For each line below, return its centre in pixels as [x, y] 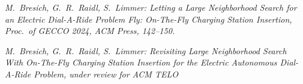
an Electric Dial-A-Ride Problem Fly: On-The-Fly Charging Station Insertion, [148, 19]
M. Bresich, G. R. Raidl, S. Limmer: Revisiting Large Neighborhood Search [146, 50]
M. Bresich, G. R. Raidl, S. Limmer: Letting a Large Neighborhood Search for [151, 7]
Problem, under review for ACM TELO [106, 74]
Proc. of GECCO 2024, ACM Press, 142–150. [90, 31]
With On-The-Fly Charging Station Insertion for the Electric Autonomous [141, 62]
